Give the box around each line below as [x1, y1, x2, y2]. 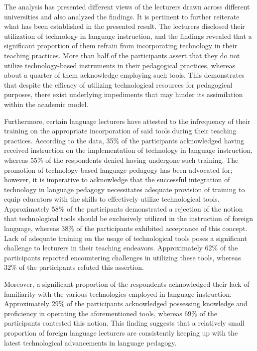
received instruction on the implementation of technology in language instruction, [4, 145, 253, 155]
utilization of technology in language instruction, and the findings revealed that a [4, 30, 252, 41]
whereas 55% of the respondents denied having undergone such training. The [4, 154, 239, 165]
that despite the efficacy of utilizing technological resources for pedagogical [4, 79, 233, 90]
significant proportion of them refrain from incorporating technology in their [4, 40, 237, 51]
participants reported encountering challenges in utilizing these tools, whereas [4, 252, 241, 262]
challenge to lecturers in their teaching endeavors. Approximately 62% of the [4, 242, 238, 253]
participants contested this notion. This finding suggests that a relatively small [4, 318, 245, 328]
